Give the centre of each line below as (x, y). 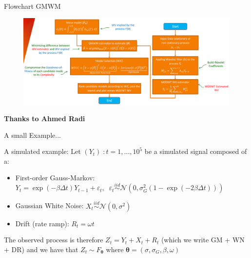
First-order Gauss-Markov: (55, 177)
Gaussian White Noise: (49, 205)
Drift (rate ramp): (42, 223)
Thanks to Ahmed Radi (45, 118)
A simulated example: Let (42, 151)
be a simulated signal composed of (196, 151)
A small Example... (32, 135)
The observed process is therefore (54, 240)
